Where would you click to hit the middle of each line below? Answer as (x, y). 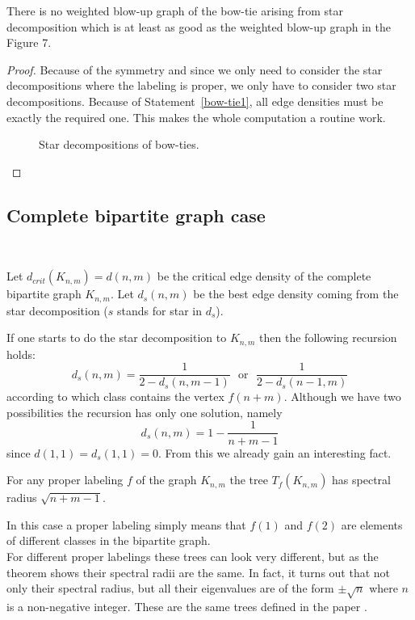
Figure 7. (29, 42)
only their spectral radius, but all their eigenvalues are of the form (170, 588)
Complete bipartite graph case (136, 215)
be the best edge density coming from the (296, 294)
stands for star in (159, 310)
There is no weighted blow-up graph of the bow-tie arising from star (175, 11)
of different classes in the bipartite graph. (109, 540)
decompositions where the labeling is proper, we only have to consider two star (201, 85)
